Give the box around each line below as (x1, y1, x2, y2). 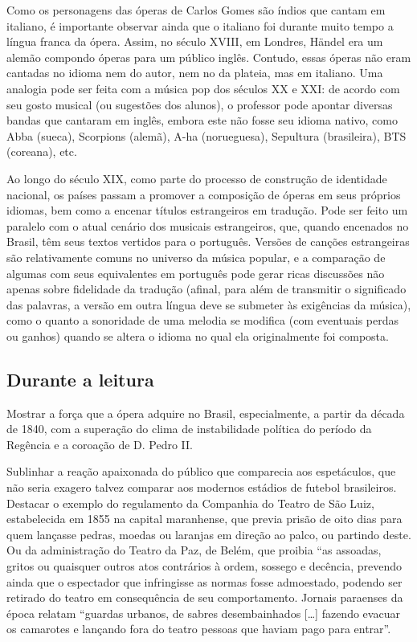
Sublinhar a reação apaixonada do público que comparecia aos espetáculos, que (6, 463, 396, 480)
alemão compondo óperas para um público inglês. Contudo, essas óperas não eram (6, 48, 411, 65)
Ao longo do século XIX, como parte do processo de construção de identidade (6, 170, 387, 186)
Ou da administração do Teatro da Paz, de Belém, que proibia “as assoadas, (6, 542, 382, 558)
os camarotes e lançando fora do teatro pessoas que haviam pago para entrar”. (6, 620, 391, 637)
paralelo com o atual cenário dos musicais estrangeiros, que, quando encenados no (6, 217, 409, 234)
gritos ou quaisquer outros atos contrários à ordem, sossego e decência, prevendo (6, 558, 403, 575)
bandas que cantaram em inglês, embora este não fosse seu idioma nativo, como (6, 112, 398, 129)
